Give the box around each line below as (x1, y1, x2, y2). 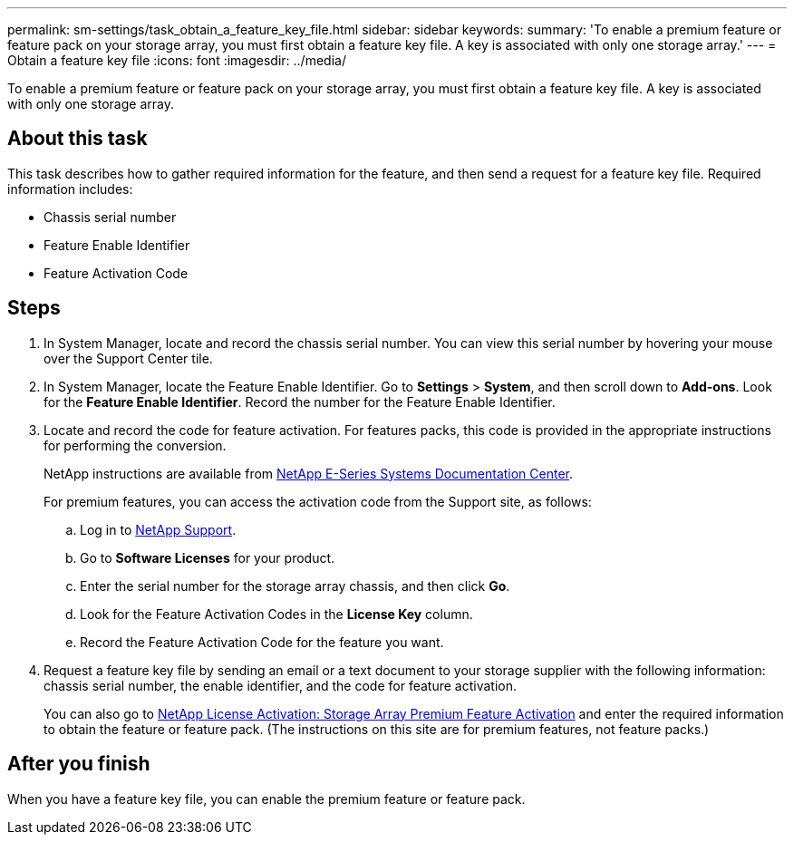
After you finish (7, 752, 150, 776)
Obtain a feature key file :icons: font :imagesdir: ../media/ (7, 53, 346, 68)
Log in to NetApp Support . (80, 521, 237, 537)
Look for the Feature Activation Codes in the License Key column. (80, 605, 473, 622)
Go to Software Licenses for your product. (80, 549, 335, 566)
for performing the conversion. (44, 437, 227, 453)
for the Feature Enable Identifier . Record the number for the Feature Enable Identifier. (44, 393, 556, 410)
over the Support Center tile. (44, 350, 213, 366)
